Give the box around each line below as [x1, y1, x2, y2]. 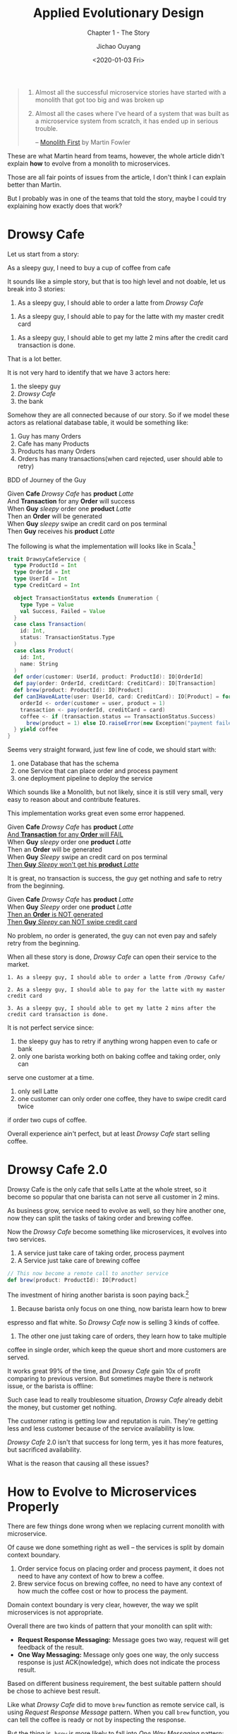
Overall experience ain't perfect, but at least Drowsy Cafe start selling [7, 1129, 210, 1138]
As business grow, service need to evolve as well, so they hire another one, [7, 1206, 226, 1215]
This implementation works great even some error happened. [7, 809, 186, 817]
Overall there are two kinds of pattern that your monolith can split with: [7, 1622, 213, 1631]
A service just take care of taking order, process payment [17, 1249, 185, 1257]
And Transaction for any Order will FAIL [7, 830, 123, 839]
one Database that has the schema [17, 759, 119, 768]
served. [7, 1353, 30, 1361]
